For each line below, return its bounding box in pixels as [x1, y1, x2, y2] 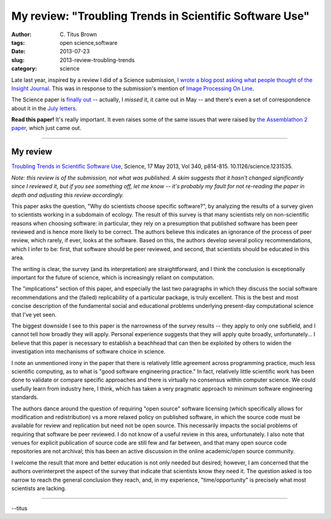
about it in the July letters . [11, 104, 78, 112]
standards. [11, 393, 39, 401]
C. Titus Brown [59, 31, 97, 38]
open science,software [59, 39, 118, 46]
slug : [11, 56, 25, 64]
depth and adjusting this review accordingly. [11, 191, 124, 199]
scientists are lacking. [11, 485, 67, 492]
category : [11, 65, 37, 72]
